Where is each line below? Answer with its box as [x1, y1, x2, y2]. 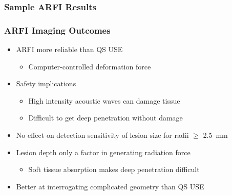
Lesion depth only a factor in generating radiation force [16, 147, 191, 157]
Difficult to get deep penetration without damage [28, 112, 183, 123]
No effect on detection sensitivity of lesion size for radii [16, 130, 189, 140]
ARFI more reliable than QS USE [16, 44, 123, 55]
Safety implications [16, 78, 76, 89]
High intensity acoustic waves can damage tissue [28, 95, 180, 106]
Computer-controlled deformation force [28, 61, 151, 71]
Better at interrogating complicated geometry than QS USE [16, 181, 204, 191]
